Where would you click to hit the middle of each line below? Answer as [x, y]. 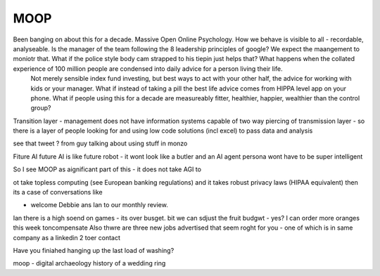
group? [41, 108]
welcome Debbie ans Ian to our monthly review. [99, 205]
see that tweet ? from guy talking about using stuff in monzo [100, 143]
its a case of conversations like [58, 192]
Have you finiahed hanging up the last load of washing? [94, 250]
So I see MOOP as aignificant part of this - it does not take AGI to [107, 169]
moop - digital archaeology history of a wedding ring [89, 263]
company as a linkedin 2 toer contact [67, 237]
